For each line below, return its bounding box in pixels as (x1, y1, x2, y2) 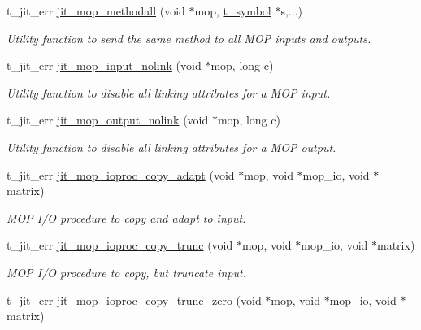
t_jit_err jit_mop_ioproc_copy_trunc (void (7, 237, 233, 254)
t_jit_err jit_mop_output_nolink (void (7, 111, 209, 128)
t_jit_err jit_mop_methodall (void (7, 2, 185, 19)
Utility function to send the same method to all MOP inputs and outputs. (7, 29, 371, 46)
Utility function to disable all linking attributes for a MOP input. (7, 84, 331, 101)
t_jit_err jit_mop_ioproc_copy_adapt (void (7, 166, 235, 183)
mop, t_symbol (194, 2, 271, 19)
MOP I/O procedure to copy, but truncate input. (7, 263, 246, 280)
